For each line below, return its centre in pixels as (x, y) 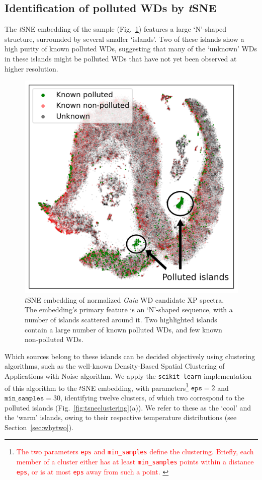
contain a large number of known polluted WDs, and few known (123, 329)
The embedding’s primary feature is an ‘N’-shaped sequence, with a (129, 310)
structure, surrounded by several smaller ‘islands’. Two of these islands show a (124, 39)
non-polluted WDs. (54, 339)
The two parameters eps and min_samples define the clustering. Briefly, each (135, 452)
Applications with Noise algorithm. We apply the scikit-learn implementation (128, 376)
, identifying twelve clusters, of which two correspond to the (152, 397)
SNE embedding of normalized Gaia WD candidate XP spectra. (126, 299)
